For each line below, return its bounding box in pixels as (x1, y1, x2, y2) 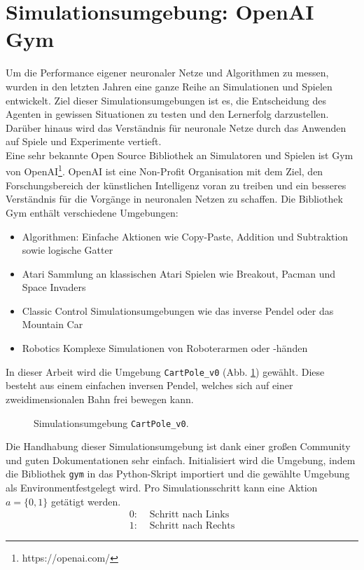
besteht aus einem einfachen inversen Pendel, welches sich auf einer (6, 378, 293, 393)
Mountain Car (22, 317, 83, 332)
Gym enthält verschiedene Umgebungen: (6, 205, 178, 219)
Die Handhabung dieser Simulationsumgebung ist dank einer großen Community (6, 439, 351, 454)
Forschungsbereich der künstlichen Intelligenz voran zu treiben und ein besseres (6, 177, 346, 192)
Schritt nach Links (149, 510, 230, 520)
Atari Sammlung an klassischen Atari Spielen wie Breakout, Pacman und (22, 266, 335, 280)
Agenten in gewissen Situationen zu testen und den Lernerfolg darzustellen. (6, 107, 329, 121)
